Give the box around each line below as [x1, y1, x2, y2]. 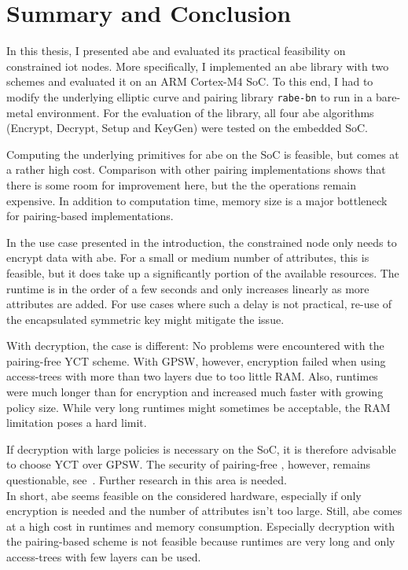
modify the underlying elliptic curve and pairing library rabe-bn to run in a [6, 88, 373, 105]
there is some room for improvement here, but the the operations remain [6, 176, 356, 193]
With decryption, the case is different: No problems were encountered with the [6, 337, 384, 354]
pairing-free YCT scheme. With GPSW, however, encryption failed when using [6, 352, 386, 369]
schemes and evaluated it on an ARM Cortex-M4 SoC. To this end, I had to [6, 73, 373, 90]
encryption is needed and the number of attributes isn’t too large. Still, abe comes [6, 502, 402, 519]
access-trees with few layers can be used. [6, 549, 201, 564]
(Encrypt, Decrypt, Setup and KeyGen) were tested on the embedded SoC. [6, 120, 368, 136]
